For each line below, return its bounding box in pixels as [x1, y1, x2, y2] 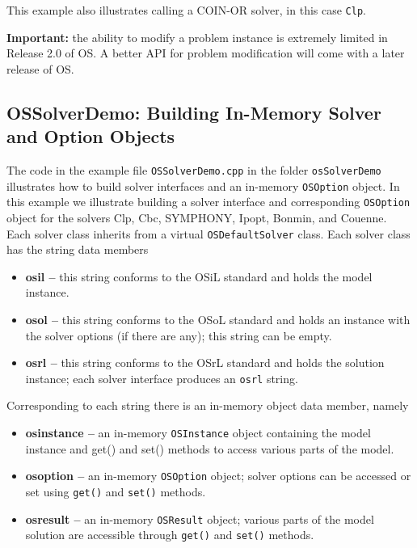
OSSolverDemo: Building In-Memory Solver [6, 99, 381, 124]
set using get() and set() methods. [25, 483, 206, 500]
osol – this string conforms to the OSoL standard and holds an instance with [25, 311, 411, 328]
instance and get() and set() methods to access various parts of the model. [25, 440, 394, 457]
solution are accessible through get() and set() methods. [25, 526, 314, 543]
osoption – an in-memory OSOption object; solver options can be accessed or [25, 467, 411, 484]
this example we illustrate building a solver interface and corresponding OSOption [6, 193, 411, 210]
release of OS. [6, 60, 74, 77]
